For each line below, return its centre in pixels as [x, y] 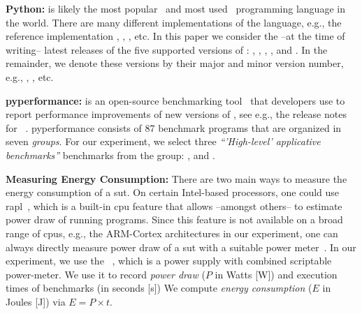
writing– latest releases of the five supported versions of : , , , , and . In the [167, 49]
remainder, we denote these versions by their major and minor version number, [175, 63]
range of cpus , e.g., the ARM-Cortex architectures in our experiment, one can [172, 233]
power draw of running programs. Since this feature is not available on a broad [174, 219]
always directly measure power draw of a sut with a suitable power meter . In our [181, 247]
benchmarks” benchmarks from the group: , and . [110, 155]
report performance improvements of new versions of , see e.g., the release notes [176, 114]
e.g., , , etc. [30, 76]
